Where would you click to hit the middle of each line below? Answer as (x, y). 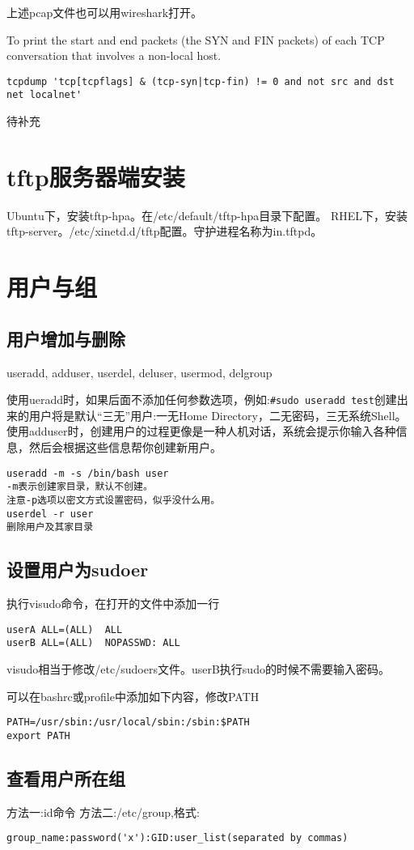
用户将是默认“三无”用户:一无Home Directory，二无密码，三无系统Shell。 (218, 415)
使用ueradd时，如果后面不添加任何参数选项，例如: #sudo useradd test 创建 (202, 399)
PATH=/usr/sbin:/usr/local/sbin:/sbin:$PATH (128, 722)
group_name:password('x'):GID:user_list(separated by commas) (177, 838)
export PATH (38, 735)
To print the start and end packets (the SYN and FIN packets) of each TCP (196, 39)
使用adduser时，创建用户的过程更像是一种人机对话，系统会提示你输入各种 (201, 431)
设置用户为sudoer (78, 569)
